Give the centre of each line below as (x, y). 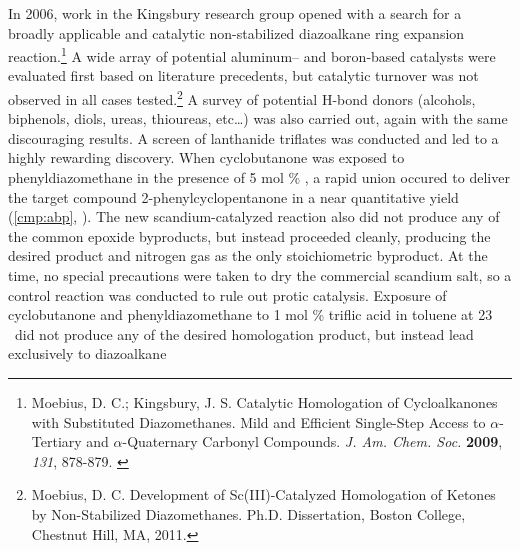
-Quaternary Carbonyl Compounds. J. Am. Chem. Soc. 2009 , (312, 441)
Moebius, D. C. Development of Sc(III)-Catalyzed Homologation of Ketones (263, 494)
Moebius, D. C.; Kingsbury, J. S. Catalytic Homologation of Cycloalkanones (264, 402)
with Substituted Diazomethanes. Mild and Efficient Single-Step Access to (258, 421)
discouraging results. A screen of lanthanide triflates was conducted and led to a (253, 137)
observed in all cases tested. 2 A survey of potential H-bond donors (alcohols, (242, 97)
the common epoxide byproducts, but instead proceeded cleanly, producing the (249, 235)
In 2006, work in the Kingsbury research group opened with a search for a (235, 13)
